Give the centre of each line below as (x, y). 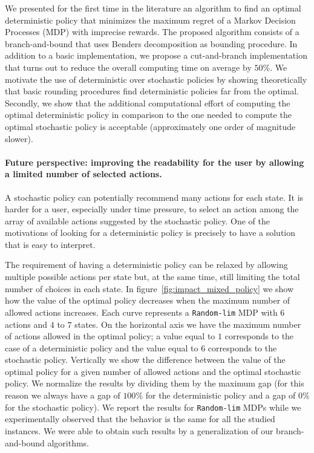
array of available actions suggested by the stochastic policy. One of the (137, 220)
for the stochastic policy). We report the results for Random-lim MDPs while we (153, 407)
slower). (19, 138)
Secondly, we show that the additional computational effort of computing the (148, 103)
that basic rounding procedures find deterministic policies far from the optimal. (152, 91)
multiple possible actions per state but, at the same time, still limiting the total (152, 277)
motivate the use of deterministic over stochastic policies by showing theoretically (156, 79)
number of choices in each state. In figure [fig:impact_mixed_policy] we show (149, 288)
